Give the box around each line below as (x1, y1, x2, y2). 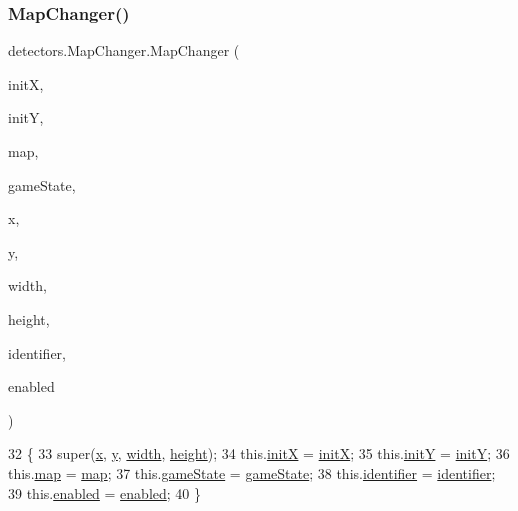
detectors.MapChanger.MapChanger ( (8, 40, 240, 61)
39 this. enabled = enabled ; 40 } (8, 482, 202, 503)
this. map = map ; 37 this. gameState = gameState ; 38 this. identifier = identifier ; (8, 462, 496, 483)
